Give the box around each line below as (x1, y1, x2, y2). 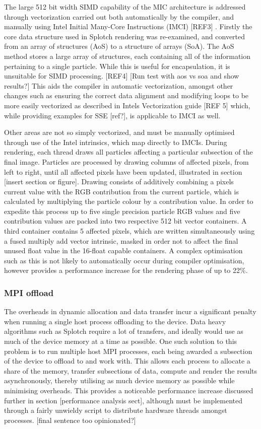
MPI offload (4, 286, 54, 299)
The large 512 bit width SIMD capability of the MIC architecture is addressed (4, 2, 246, 12)
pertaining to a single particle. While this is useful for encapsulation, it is (4, 60, 230, 71)
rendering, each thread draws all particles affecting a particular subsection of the (4, 147, 253, 157)
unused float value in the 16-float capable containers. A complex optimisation (4, 245, 243, 256)
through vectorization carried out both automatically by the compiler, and (4, 11, 234, 22)
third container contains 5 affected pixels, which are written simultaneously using (4, 226, 255, 236)
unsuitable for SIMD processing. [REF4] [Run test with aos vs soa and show (4, 70, 239, 81)
